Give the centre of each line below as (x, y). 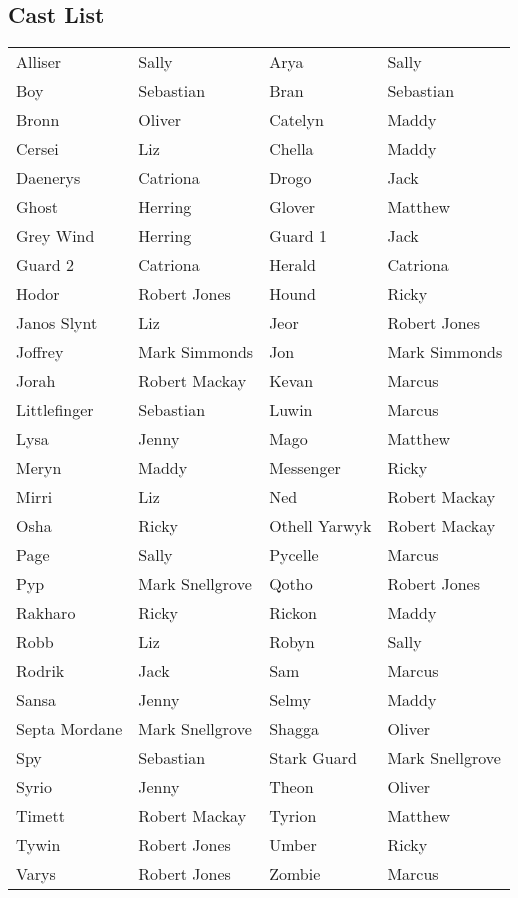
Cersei (37, 149)
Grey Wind (55, 236)
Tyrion (293, 816)
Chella (291, 149)
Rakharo (46, 613)
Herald (292, 265)
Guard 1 (298, 236)
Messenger (305, 468)
